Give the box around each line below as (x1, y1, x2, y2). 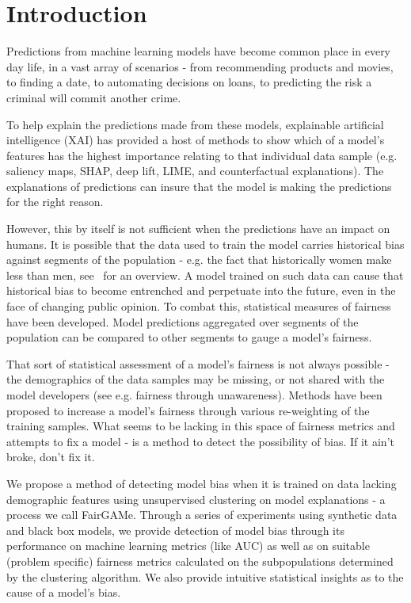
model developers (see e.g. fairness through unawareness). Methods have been (6, 387, 382, 403)
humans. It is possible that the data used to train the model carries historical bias (6, 235, 405, 252)
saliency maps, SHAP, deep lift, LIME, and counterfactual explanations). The (6, 162, 384, 179)
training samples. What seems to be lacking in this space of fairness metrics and (6, 418, 395, 434)
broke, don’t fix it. (6, 448, 95, 465)
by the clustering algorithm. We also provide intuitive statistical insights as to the (6, 568, 404, 585)
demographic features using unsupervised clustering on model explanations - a (6, 490, 386, 507)
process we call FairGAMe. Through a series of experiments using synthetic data (6, 506, 398, 523)
